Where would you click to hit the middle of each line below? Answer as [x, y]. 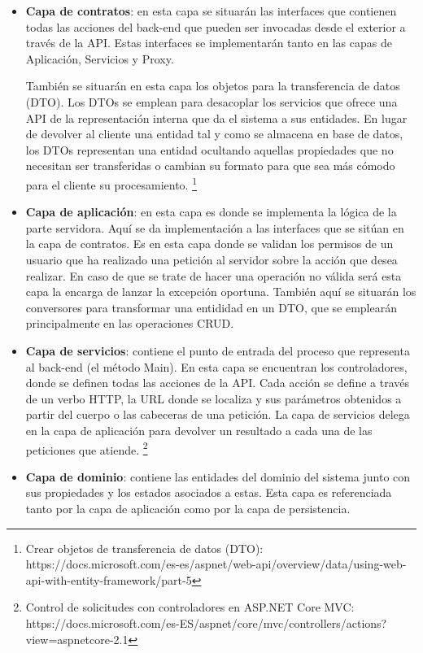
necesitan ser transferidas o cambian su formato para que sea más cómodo [210, 165]
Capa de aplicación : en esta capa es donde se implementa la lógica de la [211, 212]
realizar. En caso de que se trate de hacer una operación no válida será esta [214, 275]
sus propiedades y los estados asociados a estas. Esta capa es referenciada [209, 492]
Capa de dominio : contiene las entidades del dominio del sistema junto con [218, 476]
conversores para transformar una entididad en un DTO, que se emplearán [211, 307]
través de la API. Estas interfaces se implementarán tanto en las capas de [209, 43]
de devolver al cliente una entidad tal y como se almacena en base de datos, [214, 134]
